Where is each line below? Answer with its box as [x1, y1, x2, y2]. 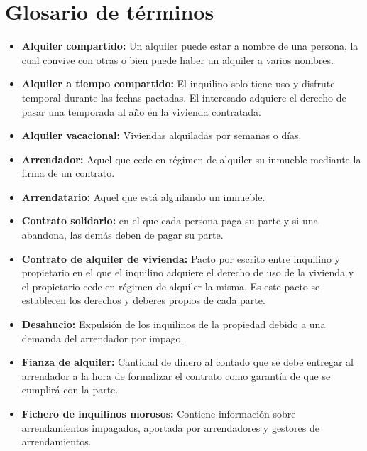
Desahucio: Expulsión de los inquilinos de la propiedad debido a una [21, 317, 326, 332]
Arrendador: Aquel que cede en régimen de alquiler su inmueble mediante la [21, 151, 361, 166]
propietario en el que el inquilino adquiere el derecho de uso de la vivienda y [21, 265, 354, 280]
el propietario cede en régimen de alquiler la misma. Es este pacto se [21, 278, 320, 293]
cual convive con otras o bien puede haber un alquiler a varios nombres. [21, 52, 334, 67]
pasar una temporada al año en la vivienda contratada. [21, 104, 261, 119]
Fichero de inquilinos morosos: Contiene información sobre [21, 406, 296, 420]
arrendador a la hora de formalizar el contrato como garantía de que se [21, 368, 331, 383]
